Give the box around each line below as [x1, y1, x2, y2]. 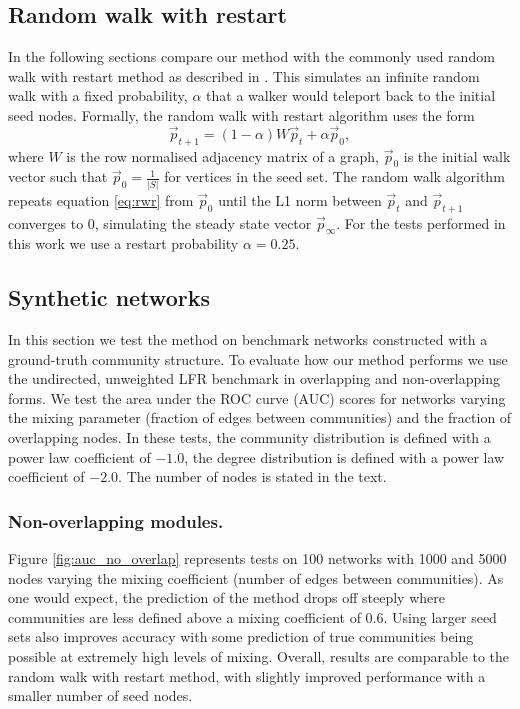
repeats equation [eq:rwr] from [8, 189, 194, 210]
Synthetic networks [8, 282, 210, 313]
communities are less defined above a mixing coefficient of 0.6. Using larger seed [8, 606, 497, 627]
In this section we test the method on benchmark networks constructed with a [8, 329, 488, 350]
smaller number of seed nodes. [8, 685, 193, 706]
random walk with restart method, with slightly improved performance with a [8, 665, 486, 686]
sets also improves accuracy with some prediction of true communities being [8, 626, 474, 647]
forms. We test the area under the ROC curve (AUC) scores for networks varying [8, 387, 506, 408]
